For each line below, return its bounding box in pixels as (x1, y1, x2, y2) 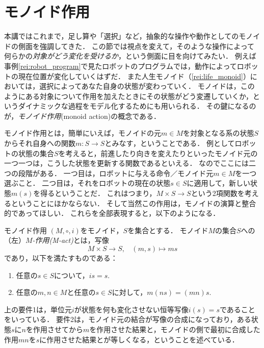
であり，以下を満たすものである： (4, 253, 118, 263)
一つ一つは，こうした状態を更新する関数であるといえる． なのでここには (4, 158, 249, 168)
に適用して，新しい (187, 178, 251, 188)
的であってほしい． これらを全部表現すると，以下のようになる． (4, 208, 220, 218)
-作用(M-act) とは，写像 (32, 235, 109, 245)
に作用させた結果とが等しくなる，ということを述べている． (39, 334, 239, 344)
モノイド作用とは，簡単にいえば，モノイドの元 (4, 128, 161, 138)
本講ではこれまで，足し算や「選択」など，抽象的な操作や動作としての (4, 31, 239, 41)
